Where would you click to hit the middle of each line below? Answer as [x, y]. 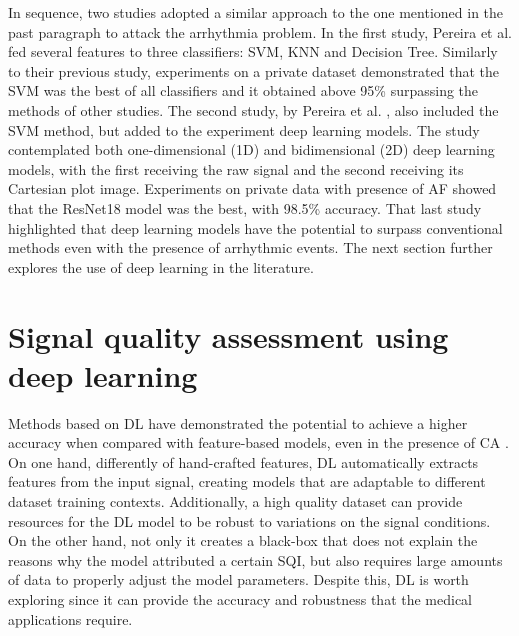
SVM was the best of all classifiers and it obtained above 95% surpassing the [243, 90]
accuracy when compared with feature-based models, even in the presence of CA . [258, 442]
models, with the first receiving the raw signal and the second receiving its [236, 168]
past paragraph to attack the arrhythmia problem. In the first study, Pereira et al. [260, 31]
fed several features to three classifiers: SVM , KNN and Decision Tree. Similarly [253, 51]
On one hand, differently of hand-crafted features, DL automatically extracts [243, 461]
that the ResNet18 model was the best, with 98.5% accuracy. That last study [245, 207]
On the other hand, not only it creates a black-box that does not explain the [243, 540]
